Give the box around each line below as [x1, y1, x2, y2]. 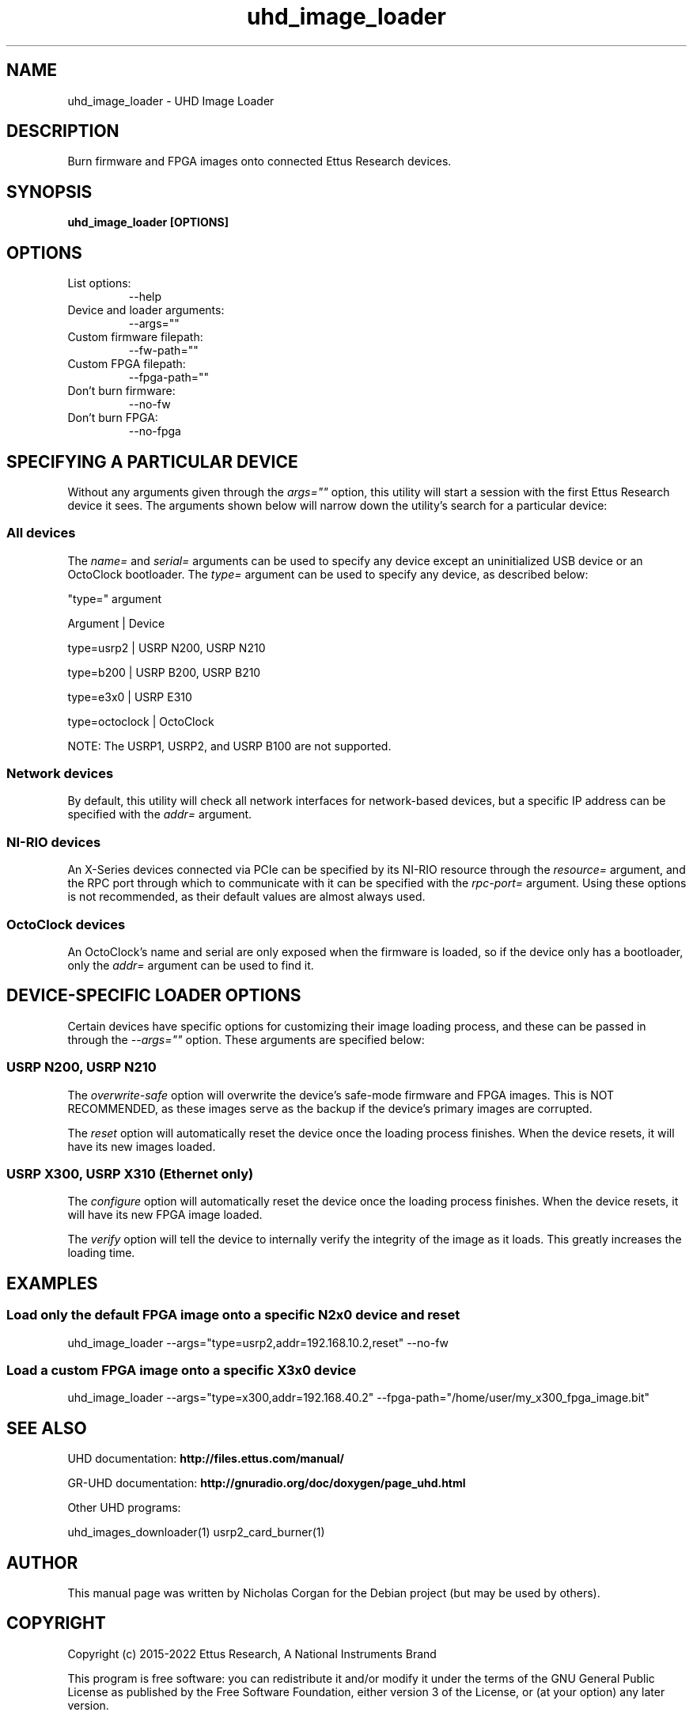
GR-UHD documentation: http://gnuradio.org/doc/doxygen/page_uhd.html [67, 1476, 466, 1490]
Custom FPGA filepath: [67, 357, 186, 371]
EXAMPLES [6, 1273, 98, 1293]
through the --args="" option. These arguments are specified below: [67, 1032, 425, 1046]
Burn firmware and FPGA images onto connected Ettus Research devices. [67, 154, 452, 169]
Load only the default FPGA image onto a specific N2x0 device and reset [6, 1307, 460, 1323]
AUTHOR [6, 1552, 78, 1573]
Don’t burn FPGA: [67, 411, 158, 425]
